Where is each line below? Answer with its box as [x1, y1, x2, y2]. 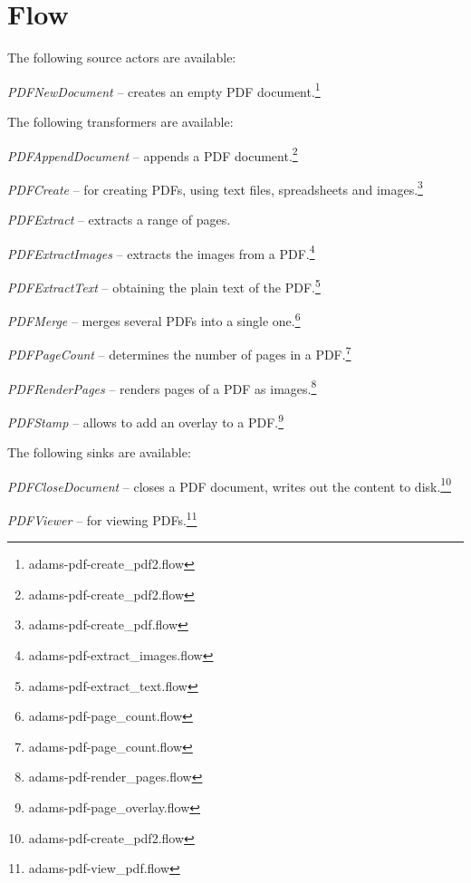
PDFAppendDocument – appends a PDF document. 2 [7, 143, 298, 165]
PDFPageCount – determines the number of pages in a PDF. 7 [7, 342, 351, 364]
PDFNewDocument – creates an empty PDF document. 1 [7, 79, 321, 101]
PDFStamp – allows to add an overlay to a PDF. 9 [7, 409, 284, 431]
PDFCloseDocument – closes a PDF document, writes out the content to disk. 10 [7, 474, 451, 495]
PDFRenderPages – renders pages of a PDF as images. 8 [7, 376, 317, 398]
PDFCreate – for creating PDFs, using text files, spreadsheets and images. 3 [7, 177, 423, 198]
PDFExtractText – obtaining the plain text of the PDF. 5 [7, 274, 321, 296]
